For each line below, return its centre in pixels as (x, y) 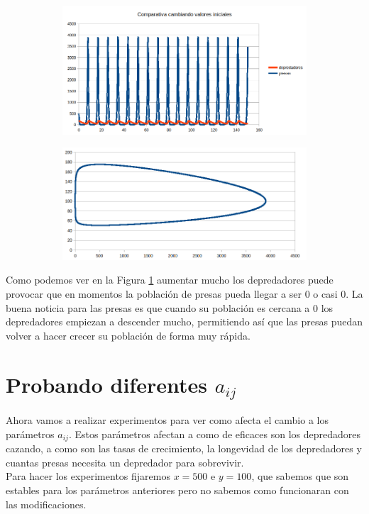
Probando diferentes (106, 384)
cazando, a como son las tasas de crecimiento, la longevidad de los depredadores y (184, 448)
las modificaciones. (46, 504)
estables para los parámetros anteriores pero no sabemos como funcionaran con (177, 490)
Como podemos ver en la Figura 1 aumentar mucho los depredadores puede (170, 280)
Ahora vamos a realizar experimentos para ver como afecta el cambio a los (167, 420)
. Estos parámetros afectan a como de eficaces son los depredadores (214, 434)
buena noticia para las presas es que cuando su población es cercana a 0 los (170, 307)
